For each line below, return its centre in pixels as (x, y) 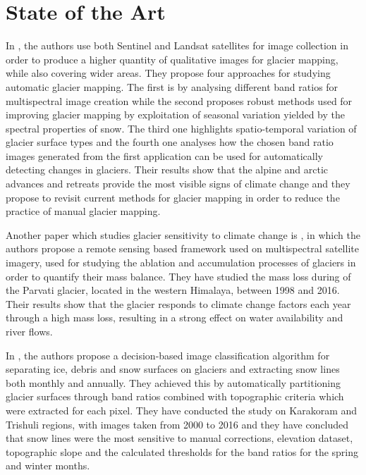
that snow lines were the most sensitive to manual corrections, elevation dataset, (179, 438)
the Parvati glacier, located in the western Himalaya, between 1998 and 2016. (173, 290)
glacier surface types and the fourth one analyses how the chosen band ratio (170, 142)
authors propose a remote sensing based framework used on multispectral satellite (182, 248)
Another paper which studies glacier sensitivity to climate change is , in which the (183, 234)
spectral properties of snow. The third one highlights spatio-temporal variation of (181, 128)
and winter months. (48, 465)
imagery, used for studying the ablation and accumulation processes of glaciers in (181, 263)
